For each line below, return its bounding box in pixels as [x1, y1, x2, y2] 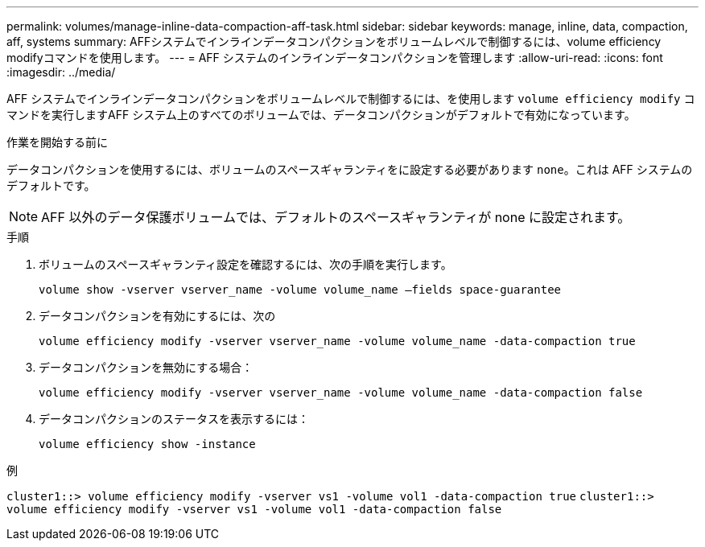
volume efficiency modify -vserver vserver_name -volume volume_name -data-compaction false [39, 386, 643, 399]
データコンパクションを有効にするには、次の [39, 309, 276, 323]
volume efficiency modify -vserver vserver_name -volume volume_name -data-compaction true [39, 335, 636, 348]
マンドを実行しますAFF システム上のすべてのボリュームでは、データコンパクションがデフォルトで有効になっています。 [6, 108, 636, 121]
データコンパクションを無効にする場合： [39, 360, 254, 374]
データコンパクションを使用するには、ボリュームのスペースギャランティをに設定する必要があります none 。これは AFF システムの [6, 162, 693, 176]
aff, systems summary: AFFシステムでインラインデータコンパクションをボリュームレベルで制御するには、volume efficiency [6, 35, 662, 48]
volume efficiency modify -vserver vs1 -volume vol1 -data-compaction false [6, 503, 502, 516]
